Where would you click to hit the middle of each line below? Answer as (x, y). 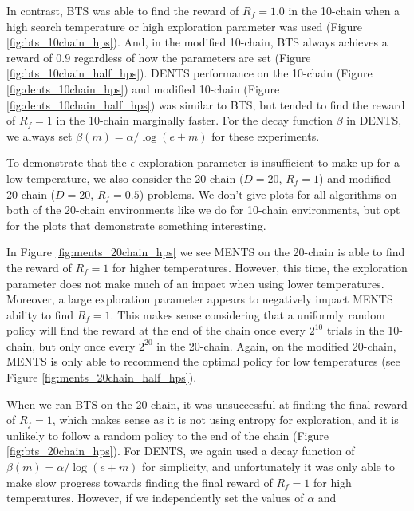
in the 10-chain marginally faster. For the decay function (195, 120)
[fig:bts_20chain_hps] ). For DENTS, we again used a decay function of (181, 451)
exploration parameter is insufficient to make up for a (269, 162)
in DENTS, (374, 120)
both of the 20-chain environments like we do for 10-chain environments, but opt (203, 210)
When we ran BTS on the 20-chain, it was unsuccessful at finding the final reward (207, 404)
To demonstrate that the (67, 162)
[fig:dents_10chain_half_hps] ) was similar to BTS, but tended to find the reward (206, 104)
